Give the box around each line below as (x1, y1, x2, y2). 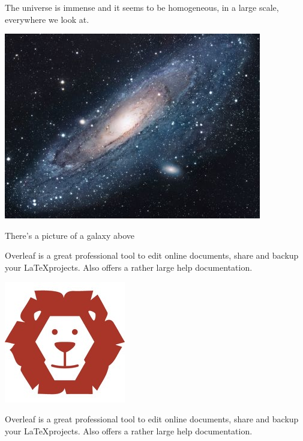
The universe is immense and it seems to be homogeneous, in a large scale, (5, 1, 279, 13)
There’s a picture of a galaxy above (5, 229, 134, 241)
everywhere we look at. (5, 13, 89, 25)
